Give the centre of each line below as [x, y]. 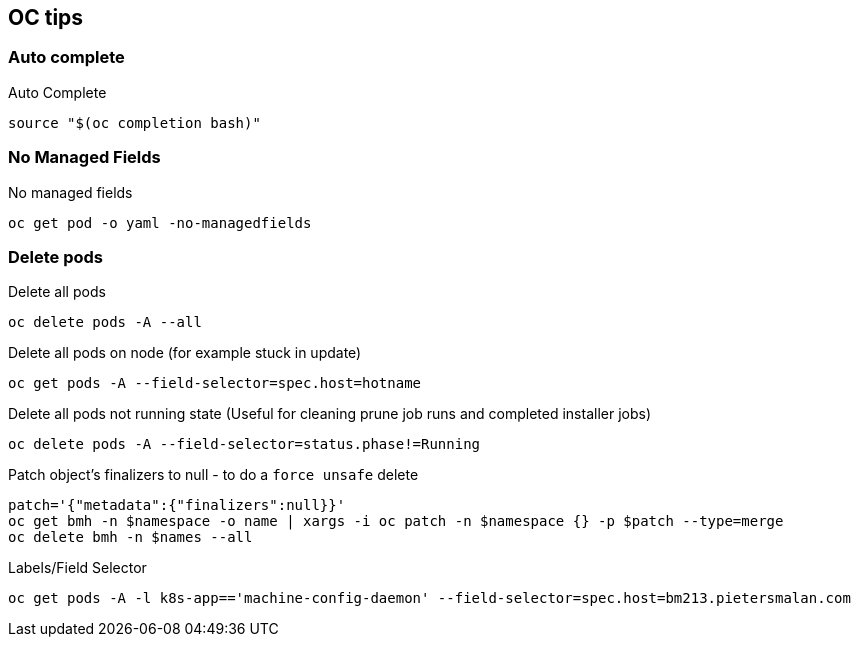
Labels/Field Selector [77, 568]
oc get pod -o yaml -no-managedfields [160, 222]
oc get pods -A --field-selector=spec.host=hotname [215, 383]
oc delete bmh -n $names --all [130, 537]
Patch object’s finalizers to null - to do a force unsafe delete [213, 475]
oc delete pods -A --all [105, 322]
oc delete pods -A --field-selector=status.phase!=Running [244, 444]
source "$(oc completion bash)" [134, 122]
